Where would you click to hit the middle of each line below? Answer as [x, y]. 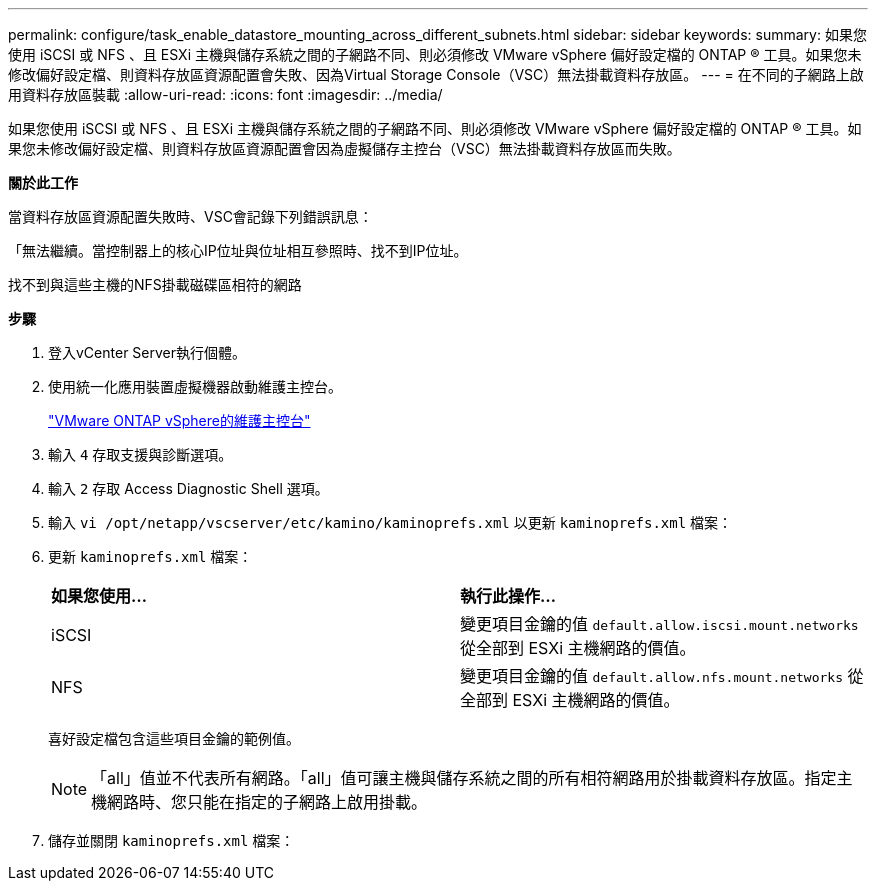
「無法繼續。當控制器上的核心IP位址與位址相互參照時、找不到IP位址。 [238, 250]
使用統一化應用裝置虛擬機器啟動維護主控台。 [195, 386]
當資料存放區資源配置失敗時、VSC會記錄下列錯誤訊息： [190, 216]
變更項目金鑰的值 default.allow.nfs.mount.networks [651, 676]
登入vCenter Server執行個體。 [147, 352]
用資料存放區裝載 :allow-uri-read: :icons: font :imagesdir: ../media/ [225, 94]
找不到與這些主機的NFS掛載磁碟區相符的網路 [155, 284]
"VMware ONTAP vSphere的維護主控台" [179, 420]
